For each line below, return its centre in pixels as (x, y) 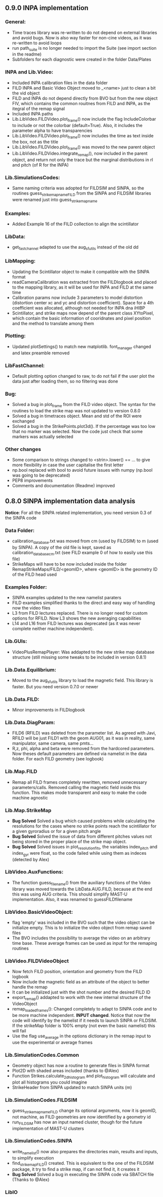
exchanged (23, 421)
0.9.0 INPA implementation (47, 8)
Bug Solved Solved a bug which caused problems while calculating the (83, 821)
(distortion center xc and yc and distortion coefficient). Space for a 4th (83, 303)
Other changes (23, 449)
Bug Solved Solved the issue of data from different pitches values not (82, 836)
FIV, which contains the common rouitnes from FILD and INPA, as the (81, 103)
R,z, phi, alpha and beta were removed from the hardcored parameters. (83, 749)
